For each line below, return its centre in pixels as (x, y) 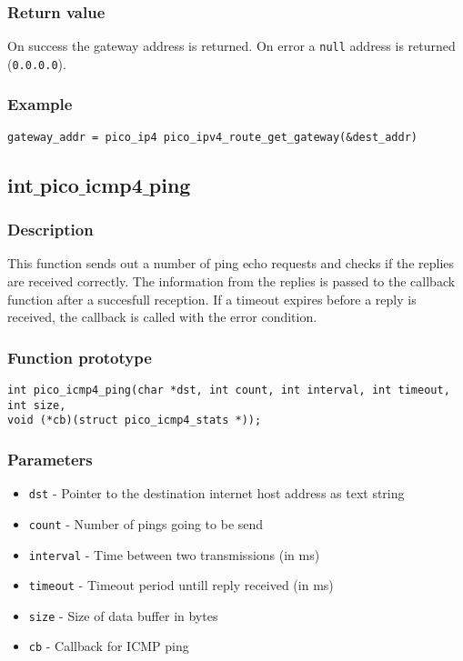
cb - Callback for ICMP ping (109, 646)
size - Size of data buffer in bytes (123, 615)
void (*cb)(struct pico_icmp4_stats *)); (135, 421)
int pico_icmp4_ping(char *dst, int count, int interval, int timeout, (229, 390)
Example (40, 104)
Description (50, 230)
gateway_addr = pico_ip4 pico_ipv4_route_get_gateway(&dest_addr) (213, 137)
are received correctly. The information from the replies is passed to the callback (231, 281)
